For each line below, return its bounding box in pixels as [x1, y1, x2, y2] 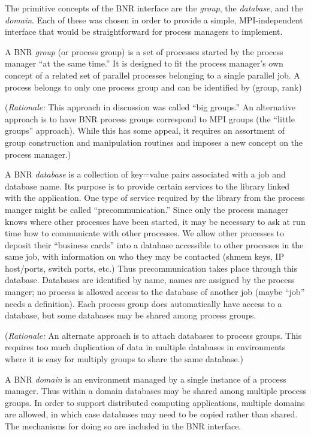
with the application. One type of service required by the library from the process [5, 191, 305, 204]
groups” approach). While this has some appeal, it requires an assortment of [5, 124, 285, 137]
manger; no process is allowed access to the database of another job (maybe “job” [5, 285, 305, 298]
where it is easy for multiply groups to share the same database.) [5, 353, 244, 365]
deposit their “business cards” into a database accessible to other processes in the [5, 238, 304, 251]
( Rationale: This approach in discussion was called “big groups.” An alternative [5, 101, 296, 113]
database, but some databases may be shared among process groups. [5, 309, 256, 321]
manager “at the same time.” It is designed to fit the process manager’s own [5, 57, 283, 70]
